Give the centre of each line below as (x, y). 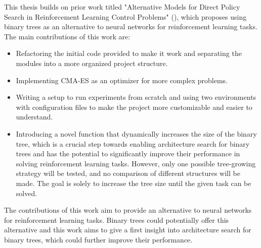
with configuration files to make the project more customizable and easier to (134, 107)
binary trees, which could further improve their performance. (98, 239)
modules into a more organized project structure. (92, 63)
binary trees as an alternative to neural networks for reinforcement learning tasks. (131, 26)
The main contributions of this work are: (67, 36)
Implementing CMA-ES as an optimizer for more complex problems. (122, 80)
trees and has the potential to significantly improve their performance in (128, 153)
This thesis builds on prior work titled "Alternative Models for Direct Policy (122, 7)
